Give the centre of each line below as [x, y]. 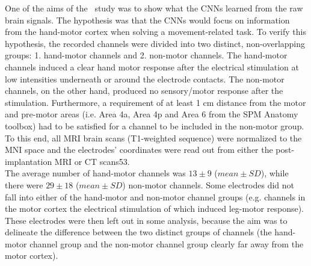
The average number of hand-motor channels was [95, 173]
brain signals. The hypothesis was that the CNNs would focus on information [147, 20]
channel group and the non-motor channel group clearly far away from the [167, 243]
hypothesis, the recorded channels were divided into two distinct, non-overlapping [155, 43]
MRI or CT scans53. [92, 161]
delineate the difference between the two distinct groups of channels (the [138, 232]
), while [275, 173]
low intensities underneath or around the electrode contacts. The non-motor [145, 79]
